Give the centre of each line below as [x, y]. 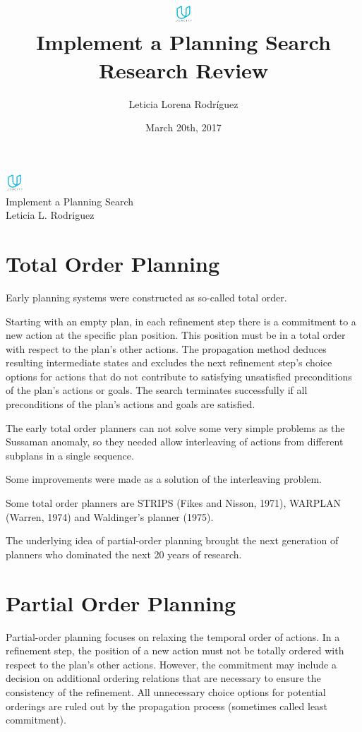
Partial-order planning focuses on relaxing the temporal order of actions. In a [173, 636]
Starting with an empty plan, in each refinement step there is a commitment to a [181, 321]
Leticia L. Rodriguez [50, 215]
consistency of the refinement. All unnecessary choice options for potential [166, 691]
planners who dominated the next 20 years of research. [124, 554]
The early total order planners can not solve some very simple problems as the [175, 427]
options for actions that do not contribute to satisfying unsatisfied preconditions [179, 376]
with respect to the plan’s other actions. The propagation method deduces [166, 348]
